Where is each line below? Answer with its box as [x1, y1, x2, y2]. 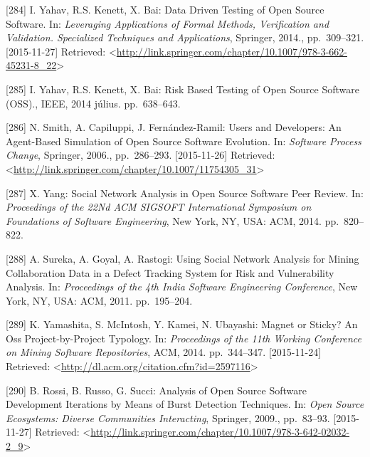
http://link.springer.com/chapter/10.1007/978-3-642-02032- [90, 424, 350, 439]
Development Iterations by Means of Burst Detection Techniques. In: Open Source [6, 396, 364, 411]
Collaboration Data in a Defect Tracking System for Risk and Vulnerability [6, 265, 334, 280]
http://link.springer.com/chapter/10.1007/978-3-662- [116, 43, 347, 58]
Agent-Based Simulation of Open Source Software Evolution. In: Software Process [6, 133, 361, 148]
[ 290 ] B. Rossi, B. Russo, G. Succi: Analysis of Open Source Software [6, 382, 307, 397]
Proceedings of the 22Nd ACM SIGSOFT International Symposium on [6, 199, 312, 214]
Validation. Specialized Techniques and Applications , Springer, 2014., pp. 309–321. [6, 30, 364, 45]
